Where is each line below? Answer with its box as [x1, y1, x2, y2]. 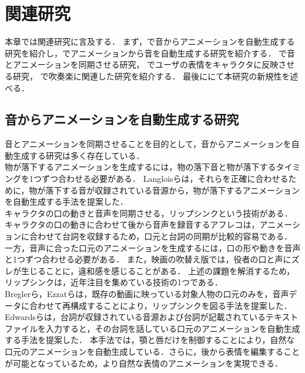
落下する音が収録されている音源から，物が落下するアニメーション [45, 184, 300, 196]
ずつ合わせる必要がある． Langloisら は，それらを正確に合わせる [41, 172, 289, 185]
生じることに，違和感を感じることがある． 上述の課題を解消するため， [21, 264, 295, 277]
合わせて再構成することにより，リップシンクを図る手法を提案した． [29, 299, 292, 311]
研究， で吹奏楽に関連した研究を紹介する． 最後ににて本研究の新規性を [12, 69, 290, 82]
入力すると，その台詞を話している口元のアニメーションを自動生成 [45, 322, 300, 334]
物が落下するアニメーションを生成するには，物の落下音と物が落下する [5, 161, 276, 173]
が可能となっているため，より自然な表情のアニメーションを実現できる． [5, 357, 283, 369]
